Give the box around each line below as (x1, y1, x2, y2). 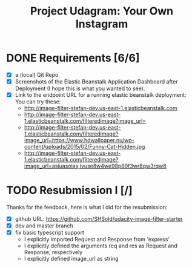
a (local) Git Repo (15, 71, 59, 78)
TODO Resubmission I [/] (6, 183, 133, 197)
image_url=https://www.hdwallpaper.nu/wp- (24, 137, 134, 144)
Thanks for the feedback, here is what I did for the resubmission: (6, 204, 168, 211)
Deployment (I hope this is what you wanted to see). (15, 85, 145, 92)
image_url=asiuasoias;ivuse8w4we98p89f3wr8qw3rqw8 (24, 162, 167, 170)
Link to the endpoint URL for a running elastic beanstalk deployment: (15, 91, 187, 99)
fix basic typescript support (15, 229, 85, 237)
